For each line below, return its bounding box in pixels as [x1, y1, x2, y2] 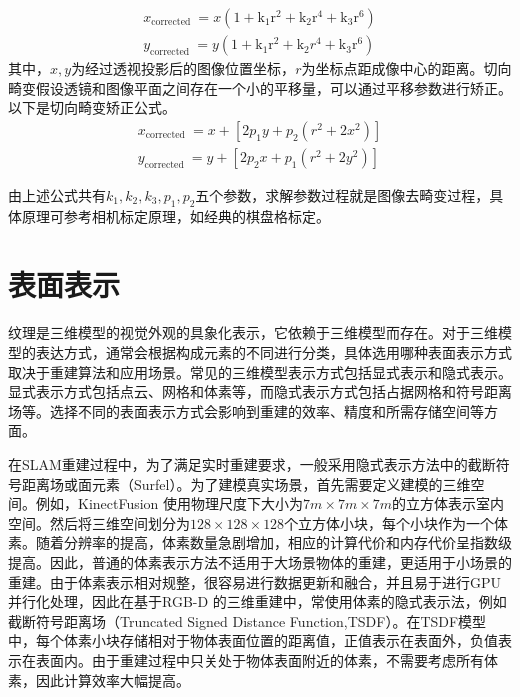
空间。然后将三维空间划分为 [8, 512, 190, 533]
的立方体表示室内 [392, 493, 505, 514]
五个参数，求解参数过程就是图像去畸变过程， [195, 184, 490, 205]
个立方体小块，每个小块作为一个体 [284, 512, 509, 533]
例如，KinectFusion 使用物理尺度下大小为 [35, 493, 304, 514]
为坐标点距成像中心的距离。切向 [301, 58, 512, 79]
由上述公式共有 [8, 184, 106, 205]
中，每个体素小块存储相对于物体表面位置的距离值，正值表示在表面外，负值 [8, 630, 498, 651]
